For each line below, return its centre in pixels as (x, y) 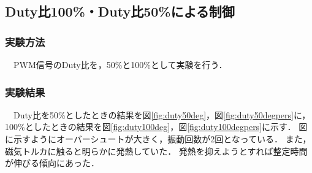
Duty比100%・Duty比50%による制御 (120, 11)
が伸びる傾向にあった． (52, 163)
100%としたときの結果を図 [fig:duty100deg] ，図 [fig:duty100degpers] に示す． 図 (156, 127)
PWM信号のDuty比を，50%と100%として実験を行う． (120, 64)
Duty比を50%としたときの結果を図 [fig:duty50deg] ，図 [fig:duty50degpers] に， (162, 114)
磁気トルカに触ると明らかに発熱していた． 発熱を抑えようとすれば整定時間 (156, 151)
